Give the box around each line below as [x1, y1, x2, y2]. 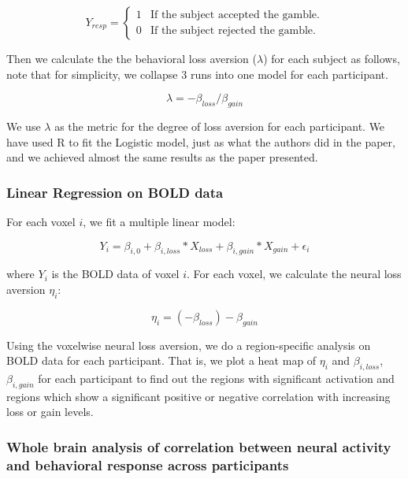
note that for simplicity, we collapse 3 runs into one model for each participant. [6, 65, 388, 82]
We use [6, 117, 41, 134]
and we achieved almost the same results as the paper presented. [6, 149, 318, 165]
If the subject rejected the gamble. [150, 24, 316, 36]
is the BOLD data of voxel [51, 265, 180, 282]
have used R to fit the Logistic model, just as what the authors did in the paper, [6, 133, 395, 150]
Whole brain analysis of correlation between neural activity [6, 436, 391, 456]
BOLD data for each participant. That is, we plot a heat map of [6, 352, 317, 369]
